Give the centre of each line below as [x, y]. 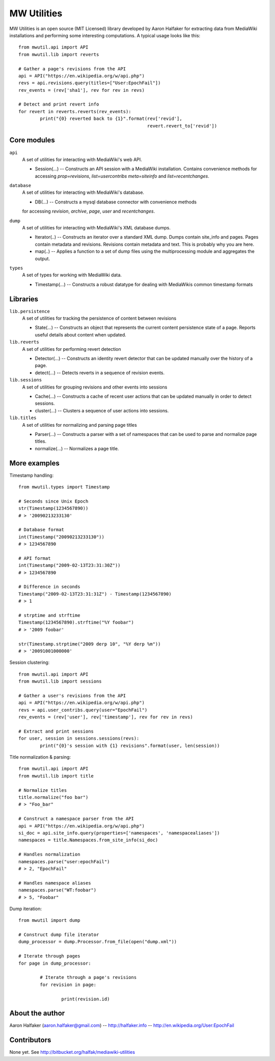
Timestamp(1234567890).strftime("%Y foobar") [76, 623]
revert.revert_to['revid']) [182, 126]
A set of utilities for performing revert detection [72, 349]
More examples [34, 463]
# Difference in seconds [49, 587]
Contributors [30, 1040]
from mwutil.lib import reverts [59, 54]
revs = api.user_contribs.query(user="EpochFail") [83, 710]
